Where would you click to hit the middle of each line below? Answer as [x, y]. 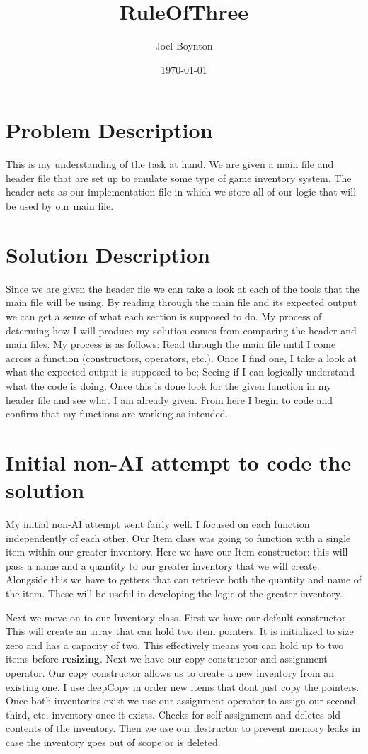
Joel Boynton [184, 46]
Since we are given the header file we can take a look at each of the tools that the [183, 288]
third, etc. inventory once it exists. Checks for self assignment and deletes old [173, 714]
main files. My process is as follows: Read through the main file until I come [171, 344]
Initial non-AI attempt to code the [179, 462]
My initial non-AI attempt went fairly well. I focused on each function [158, 524]
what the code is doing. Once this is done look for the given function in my [169, 385]
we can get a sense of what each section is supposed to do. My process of [164, 316]
